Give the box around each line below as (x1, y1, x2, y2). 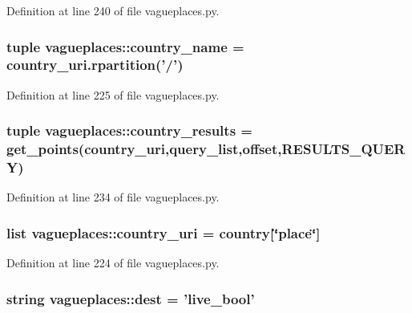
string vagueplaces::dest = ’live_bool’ (6, 288, 255, 308)
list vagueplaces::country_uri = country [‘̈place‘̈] (6, 222, 321, 242)
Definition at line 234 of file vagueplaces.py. (6, 189, 220, 205)
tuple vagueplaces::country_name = (6, 36, 244, 56)
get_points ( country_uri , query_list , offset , (6, 139, 282, 159)
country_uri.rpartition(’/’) (6, 55, 184, 75)
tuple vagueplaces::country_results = (6, 120, 252, 140)
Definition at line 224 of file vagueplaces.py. (6, 254, 220, 271)
